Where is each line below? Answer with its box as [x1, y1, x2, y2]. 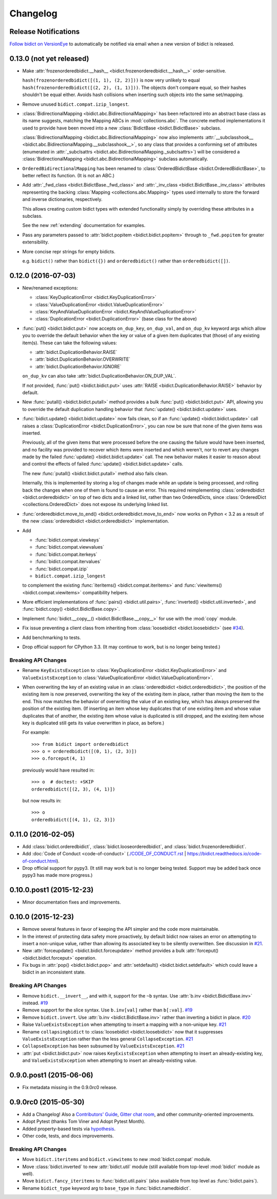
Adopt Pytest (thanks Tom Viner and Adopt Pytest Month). [22, 1118, 146, 1125]
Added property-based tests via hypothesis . [22, 1126, 115, 1132]
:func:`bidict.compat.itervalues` [35, 558, 102, 565]
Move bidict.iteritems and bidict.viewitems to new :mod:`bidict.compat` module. [22, 1156, 211, 1163]
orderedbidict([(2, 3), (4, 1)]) [31, 786, 115, 792]
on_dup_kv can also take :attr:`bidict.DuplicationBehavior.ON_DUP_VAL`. [22, 373, 176, 379]
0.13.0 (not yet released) [9, 54, 89, 63]
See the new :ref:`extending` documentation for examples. [22, 222, 146, 229]
